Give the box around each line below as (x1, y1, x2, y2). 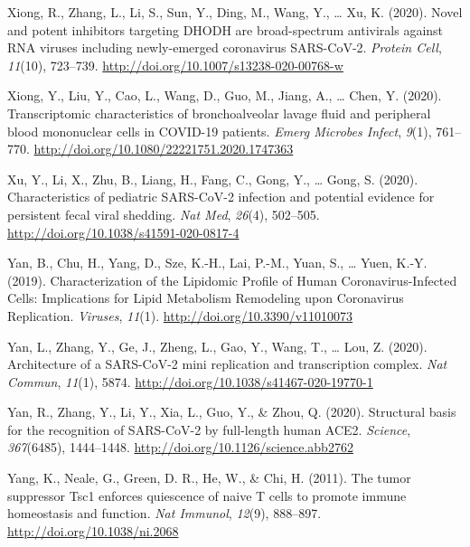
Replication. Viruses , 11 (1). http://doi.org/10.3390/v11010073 (7, 306, 353, 325)
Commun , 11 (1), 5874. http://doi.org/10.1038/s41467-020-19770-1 (7, 372, 373, 391)
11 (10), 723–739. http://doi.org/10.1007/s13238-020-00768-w (7, 55, 343, 74)
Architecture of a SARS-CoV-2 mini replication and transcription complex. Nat (7, 354, 447, 373)
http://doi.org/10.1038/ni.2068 (7, 521, 179, 540)
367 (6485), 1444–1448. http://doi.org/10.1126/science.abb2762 (7, 438, 353, 457)
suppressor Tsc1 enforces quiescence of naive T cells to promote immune (7, 486, 407, 505)
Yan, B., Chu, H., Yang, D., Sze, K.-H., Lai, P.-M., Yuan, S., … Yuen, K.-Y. (7, 253, 428, 272)
